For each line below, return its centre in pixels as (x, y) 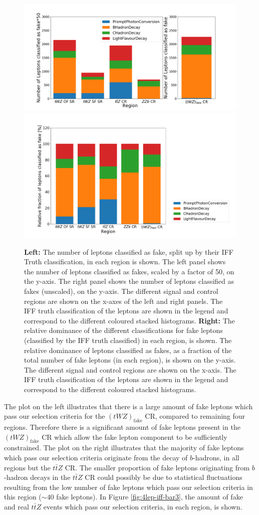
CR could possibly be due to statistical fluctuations (164, 477)
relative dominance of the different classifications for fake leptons (123, 330)
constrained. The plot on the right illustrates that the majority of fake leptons (124, 448)
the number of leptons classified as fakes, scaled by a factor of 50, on (129, 271)
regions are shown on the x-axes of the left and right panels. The (123, 301)
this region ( (23, 497)
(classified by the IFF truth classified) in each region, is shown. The (128, 340)
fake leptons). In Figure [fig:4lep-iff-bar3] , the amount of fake (150, 497)
